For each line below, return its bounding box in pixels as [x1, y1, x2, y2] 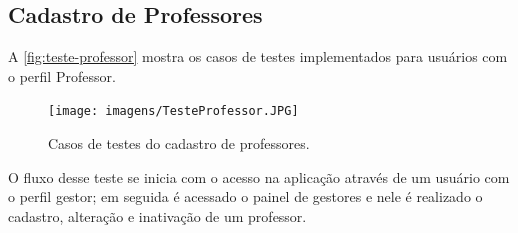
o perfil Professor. [8, 65, 116, 86]
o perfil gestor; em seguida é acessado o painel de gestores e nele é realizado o [8, 186, 483, 207]
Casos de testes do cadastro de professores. [48, 133, 310, 154]
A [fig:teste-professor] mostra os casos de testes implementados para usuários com [8, 46, 508, 67]
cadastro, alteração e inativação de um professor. [8, 205, 307, 226]
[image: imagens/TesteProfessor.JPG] [48, 104, 299, 119]
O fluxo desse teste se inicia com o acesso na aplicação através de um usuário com [8, 166, 510, 187]
